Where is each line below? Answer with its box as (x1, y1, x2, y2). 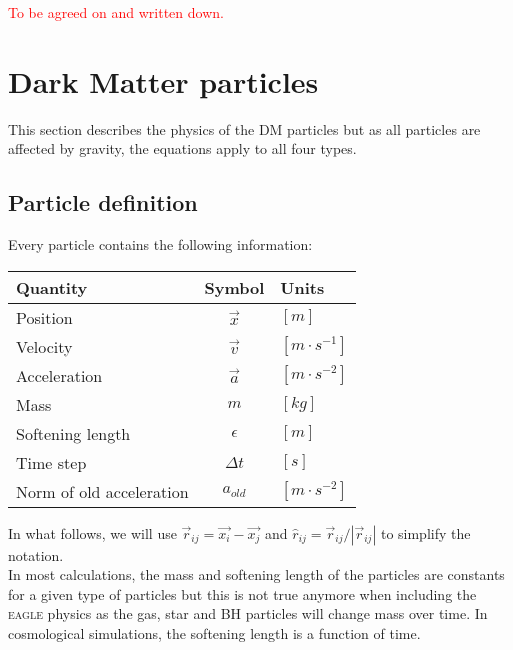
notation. (8, 544, 64, 565)
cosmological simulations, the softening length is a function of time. (8, 623, 421, 644)
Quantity (16, 275, 88, 299)
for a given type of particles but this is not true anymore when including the (8, 583, 477, 604)
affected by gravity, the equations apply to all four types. (8, 138, 357, 159)
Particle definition (8, 187, 198, 218)
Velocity (16, 334, 73, 358)
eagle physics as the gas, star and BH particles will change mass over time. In (8, 603, 488, 624)
